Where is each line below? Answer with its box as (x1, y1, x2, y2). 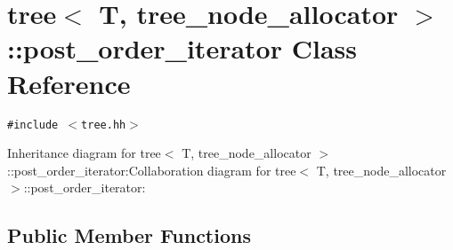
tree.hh (81, 118, 126, 131)
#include (7, 118, 59, 131)
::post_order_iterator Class (7, 30, 357, 66)
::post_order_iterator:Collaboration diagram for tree (7, 160, 296, 179)
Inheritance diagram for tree (7, 144, 161, 162)
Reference (7, 65, 131, 101)
